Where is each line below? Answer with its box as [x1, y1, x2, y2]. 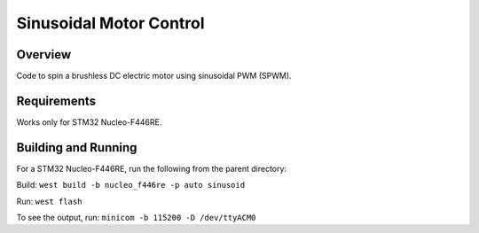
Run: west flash [16, 196, 82, 206]
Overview [16, 47, 72, 62]
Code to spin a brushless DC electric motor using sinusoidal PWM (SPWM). [16, 71, 292, 82]
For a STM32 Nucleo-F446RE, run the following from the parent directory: [16, 163, 287, 174]
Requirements [16, 93, 97, 108]
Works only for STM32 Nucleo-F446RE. [16, 116, 162, 128]
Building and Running [16, 140, 137, 155]
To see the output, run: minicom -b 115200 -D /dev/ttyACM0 [16, 213, 256, 223]
